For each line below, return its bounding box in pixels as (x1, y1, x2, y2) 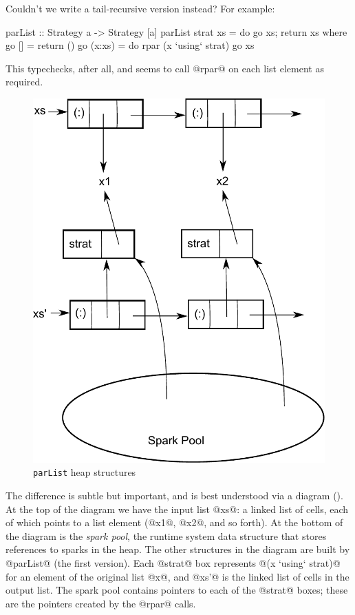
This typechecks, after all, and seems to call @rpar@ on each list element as (6, 61, 324, 75)
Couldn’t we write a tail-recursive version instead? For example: (6, 1, 275, 15)
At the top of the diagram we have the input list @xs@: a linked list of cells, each (6, 501, 349, 516)
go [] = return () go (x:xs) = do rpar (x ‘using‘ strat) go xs (6, 38, 255, 52)
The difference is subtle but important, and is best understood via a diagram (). (6, 488, 343, 503)
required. (6, 74, 43, 89)
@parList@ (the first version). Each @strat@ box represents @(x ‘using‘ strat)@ (6, 556, 341, 570)
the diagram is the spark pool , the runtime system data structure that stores (6, 528, 327, 543)
